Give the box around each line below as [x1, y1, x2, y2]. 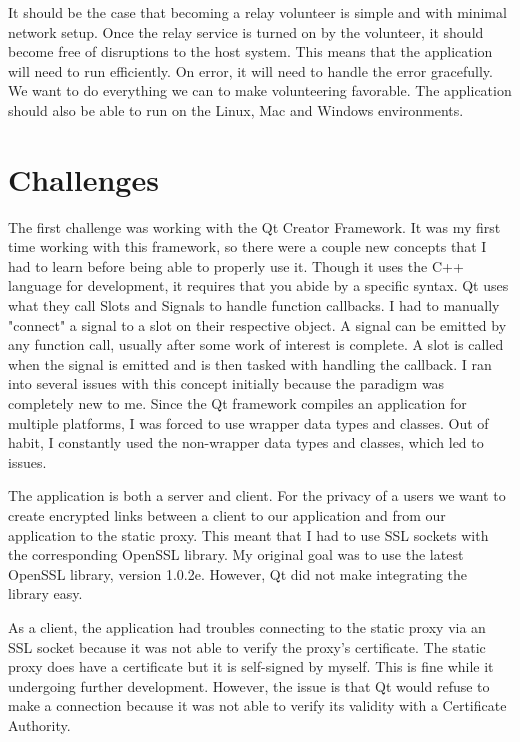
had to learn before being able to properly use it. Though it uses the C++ [8, 255, 464, 276]
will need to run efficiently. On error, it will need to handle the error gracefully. [8, 60, 493, 81]
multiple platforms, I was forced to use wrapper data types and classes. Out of [8, 412, 489, 433]
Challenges [8, 158, 159, 199]
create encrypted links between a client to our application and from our [8, 505, 446, 525]
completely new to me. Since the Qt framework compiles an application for [8, 393, 467, 414]
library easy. [8, 583, 83, 604]
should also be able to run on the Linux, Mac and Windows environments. [8, 99, 464, 120]
